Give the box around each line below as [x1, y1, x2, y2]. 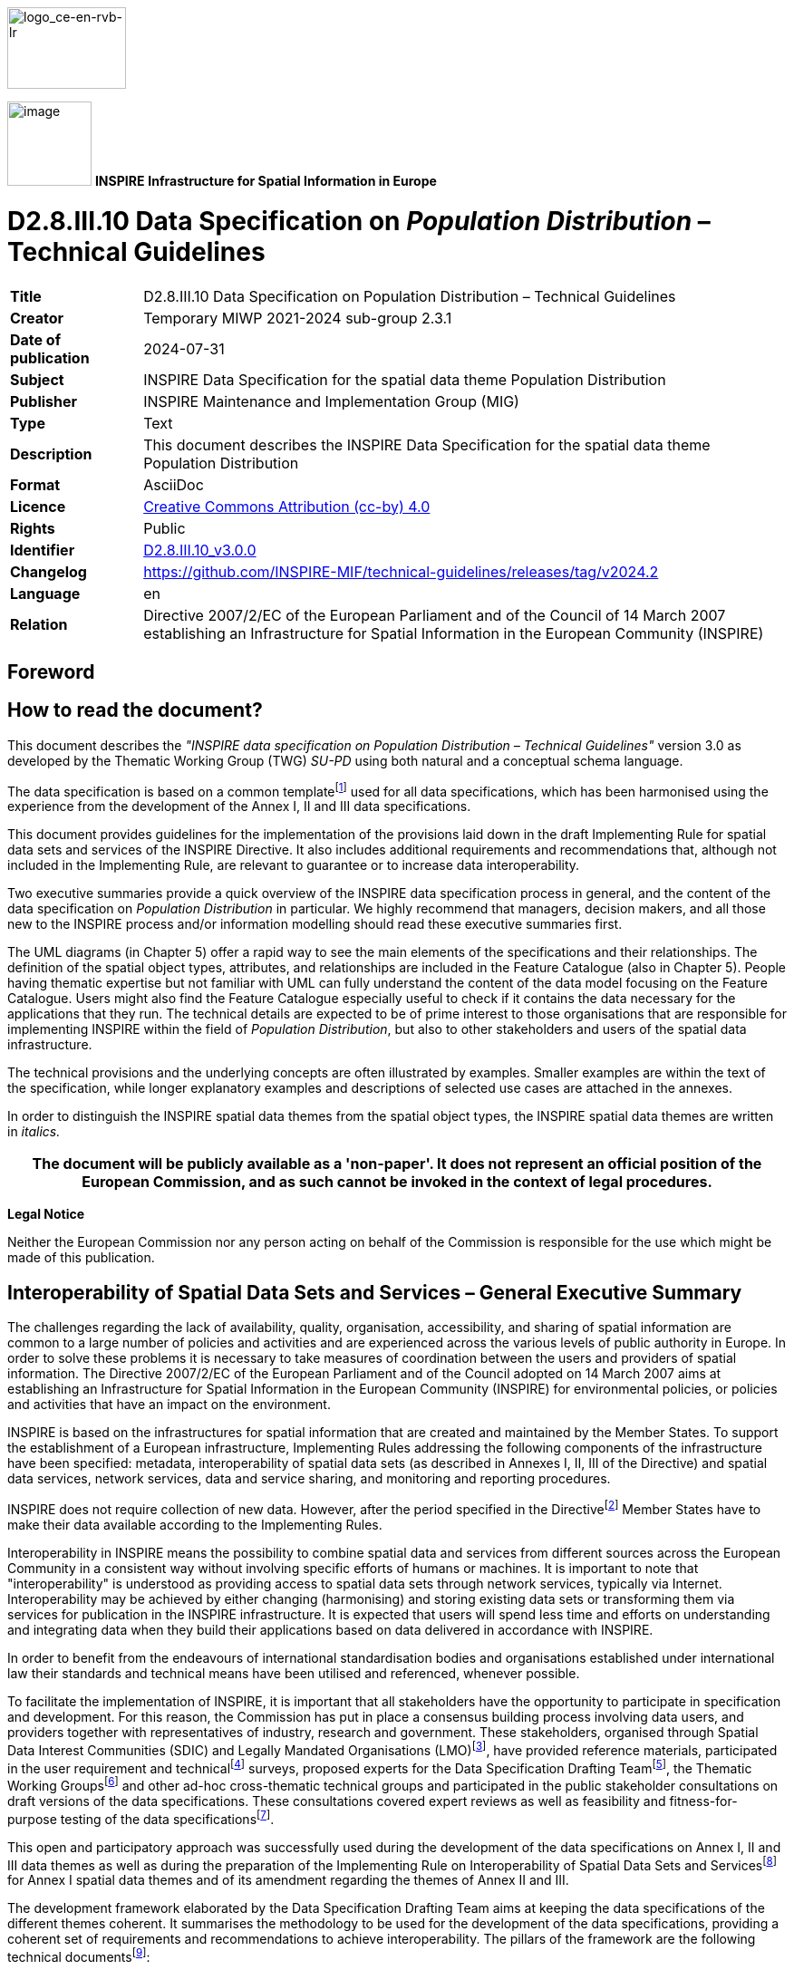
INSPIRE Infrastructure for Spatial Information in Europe [94, 173, 437, 188]
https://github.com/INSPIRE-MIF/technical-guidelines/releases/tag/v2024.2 [143, 562, 659, 581]
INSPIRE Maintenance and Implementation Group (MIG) [143, 391, 519, 410]
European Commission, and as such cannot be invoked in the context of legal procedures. [82, 1173, 712, 1192]
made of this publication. [7, 1250, 155, 1266]
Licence [10, 497, 66, 516]
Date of [10, 330, 62, 349]
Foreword [7, 660, 95, 683]
